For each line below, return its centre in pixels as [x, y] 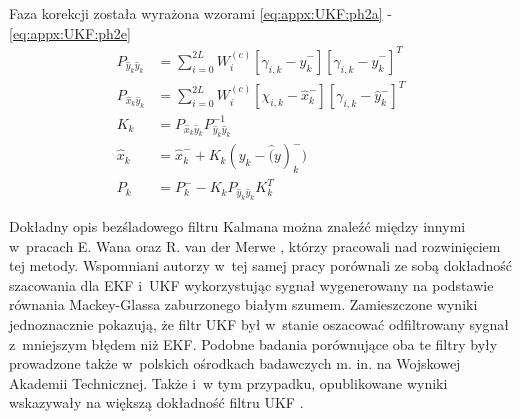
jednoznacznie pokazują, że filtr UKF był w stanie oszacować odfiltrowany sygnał [259, 324]
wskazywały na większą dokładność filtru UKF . [156, 402]
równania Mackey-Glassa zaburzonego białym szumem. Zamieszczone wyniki [243, 304]
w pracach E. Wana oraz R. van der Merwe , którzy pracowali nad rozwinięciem [255, 245]
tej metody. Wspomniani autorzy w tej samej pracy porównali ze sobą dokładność [260, 265]
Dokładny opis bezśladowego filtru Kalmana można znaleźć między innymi [237, 226]
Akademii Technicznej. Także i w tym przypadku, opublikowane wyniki [228, 382]
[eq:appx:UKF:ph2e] [70, 32]
